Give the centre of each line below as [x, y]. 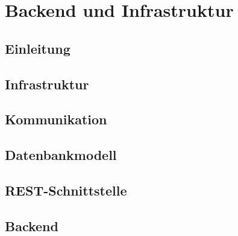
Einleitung [38, 48]
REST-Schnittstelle [66, 190]
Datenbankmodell [61, 155]
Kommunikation [56, 119]
